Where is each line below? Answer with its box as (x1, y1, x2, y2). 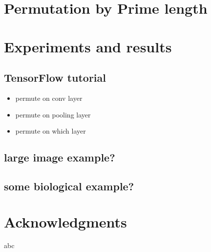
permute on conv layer (15, 92, 83, 103)
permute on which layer (15, 126, 86, 136)
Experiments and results (4, 36, 172, 56)
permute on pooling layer (15, 109, 91, 119)
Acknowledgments (4, 212, 127, 232)
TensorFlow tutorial (4, 70, 106, 85)
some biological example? (4, 178, 134, 193)
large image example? (4, 150, 115, 165)
